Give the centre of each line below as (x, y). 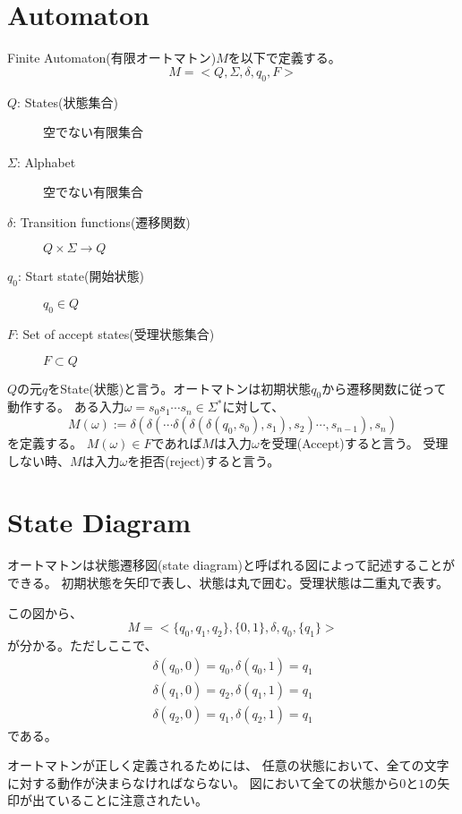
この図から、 (45, 612)
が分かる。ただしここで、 (82, 644)
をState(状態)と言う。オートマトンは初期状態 (180, 388)
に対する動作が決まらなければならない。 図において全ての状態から (204, 782)
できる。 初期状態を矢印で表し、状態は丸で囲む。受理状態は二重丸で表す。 (228, 582)
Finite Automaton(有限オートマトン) (112, 58)
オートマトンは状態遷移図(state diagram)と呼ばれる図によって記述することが (231, 565)
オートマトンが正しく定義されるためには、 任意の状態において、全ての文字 (228, 765)
